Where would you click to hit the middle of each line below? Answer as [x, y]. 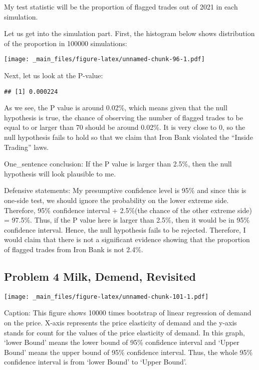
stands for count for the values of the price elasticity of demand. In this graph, [124, 332]
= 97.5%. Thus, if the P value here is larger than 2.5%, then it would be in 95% [127, 220]
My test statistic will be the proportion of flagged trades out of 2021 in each [121, 7]
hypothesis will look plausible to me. [60, 173]
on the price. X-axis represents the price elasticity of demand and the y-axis [120, 323]
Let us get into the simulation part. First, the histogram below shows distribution [129, 33]
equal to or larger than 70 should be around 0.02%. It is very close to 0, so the [125, 127]
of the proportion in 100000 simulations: [66, 43]
